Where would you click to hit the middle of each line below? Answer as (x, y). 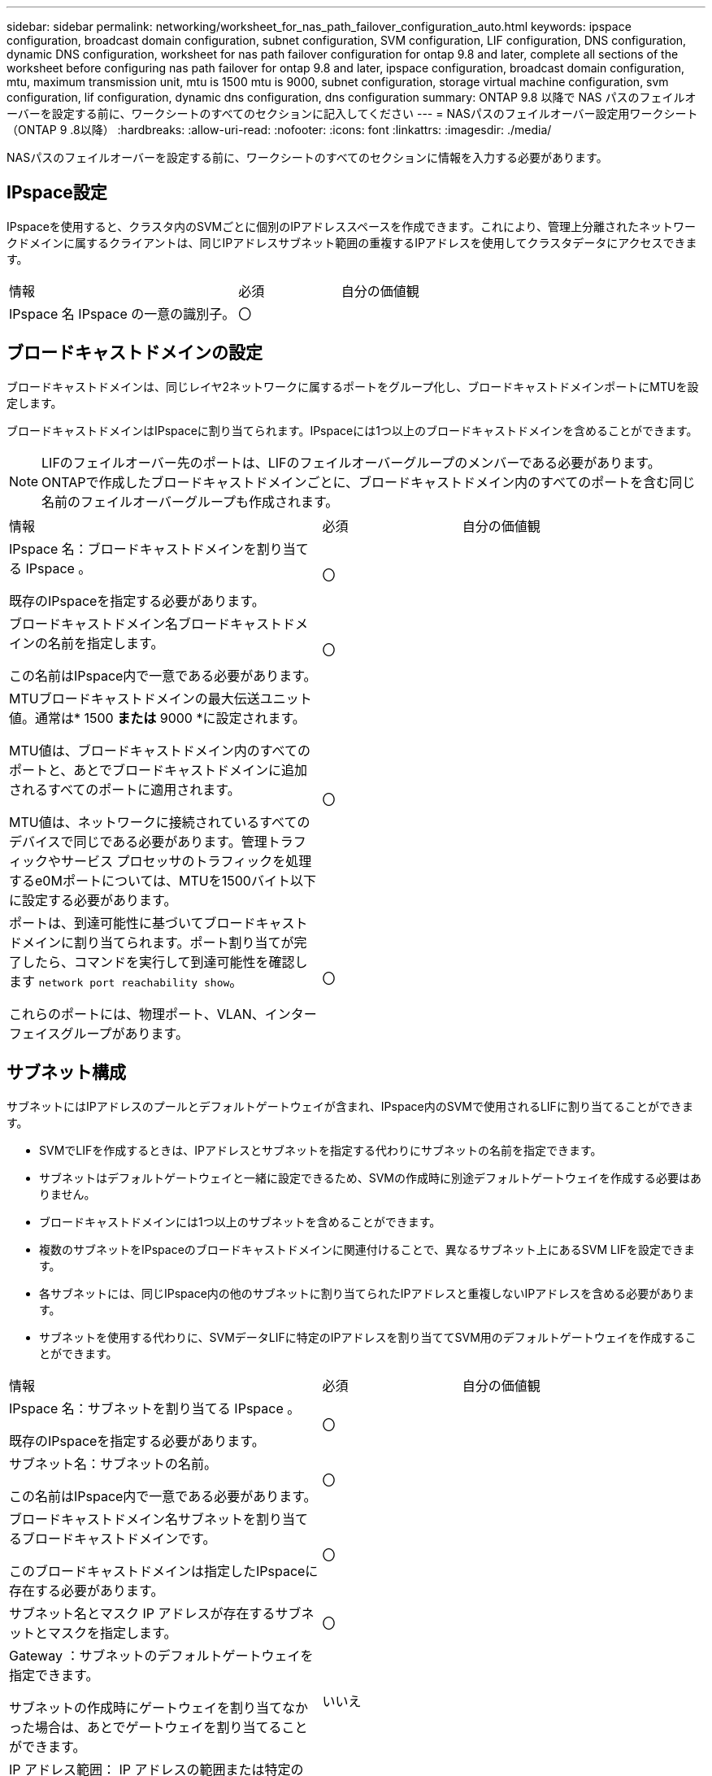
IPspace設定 (57, 193)
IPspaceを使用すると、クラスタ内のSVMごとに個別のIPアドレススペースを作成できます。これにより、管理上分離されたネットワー (352, 226)
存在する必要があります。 (87, 1590)
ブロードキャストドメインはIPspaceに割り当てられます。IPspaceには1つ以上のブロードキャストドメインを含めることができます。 (352, 430)
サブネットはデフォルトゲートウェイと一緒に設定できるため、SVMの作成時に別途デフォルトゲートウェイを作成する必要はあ (371, 1177)
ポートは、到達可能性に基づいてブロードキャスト (158, 923)
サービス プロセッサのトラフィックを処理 (187, 861)
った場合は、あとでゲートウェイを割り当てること (158, 1727)
